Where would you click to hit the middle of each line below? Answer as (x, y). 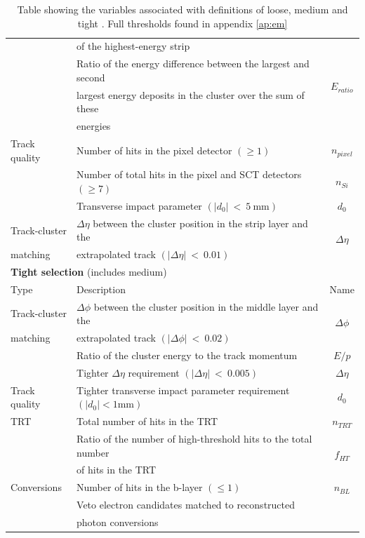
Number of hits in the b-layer (140, 487)
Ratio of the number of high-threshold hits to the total (194, 438)
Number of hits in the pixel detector (154, 150)
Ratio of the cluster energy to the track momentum (187, 355)
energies (94, 126)
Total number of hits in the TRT (147, 421)
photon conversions (118, 522)
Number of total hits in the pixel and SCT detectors (189, 174)
